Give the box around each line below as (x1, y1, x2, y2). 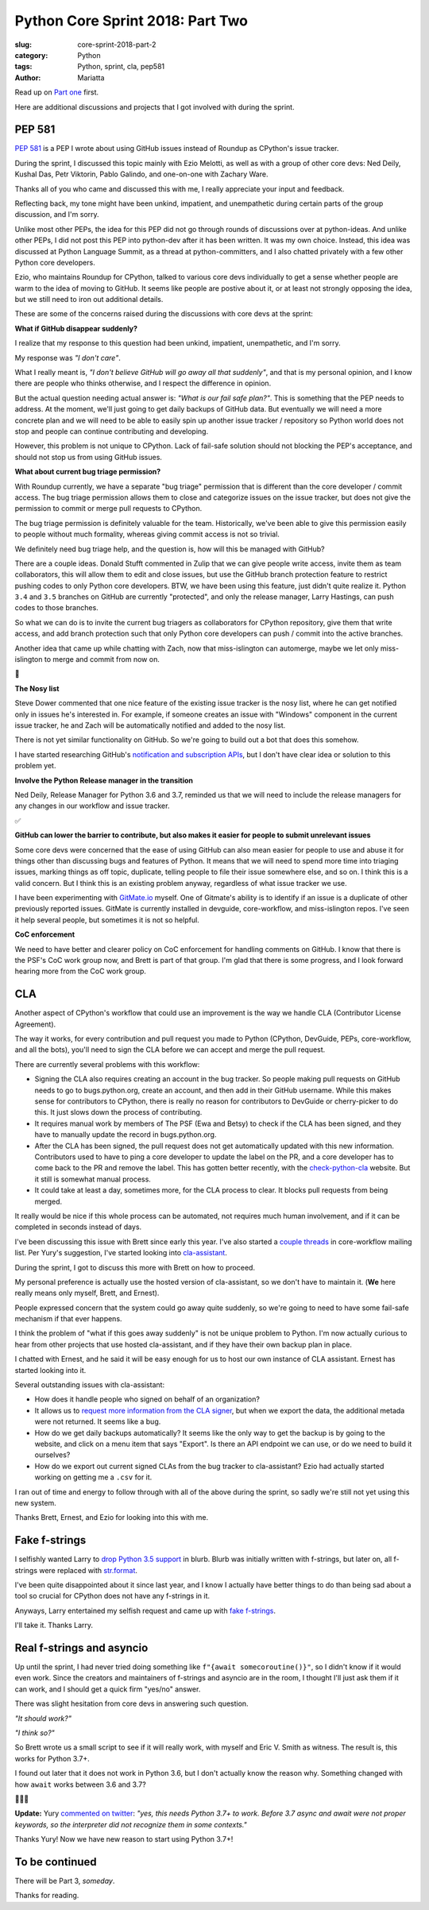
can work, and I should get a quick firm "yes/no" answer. (14, 1684, 201, 1694)
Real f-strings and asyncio (14, 1641, 149, 1654)
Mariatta (77, 72, 105, 83)
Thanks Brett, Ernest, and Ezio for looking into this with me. (14, 1513, 209, 1522)
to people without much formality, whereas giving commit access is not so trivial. (14, 529, 280, 539)
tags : (14, 62, 33, 72)
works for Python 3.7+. (14, 1753, 91, 1763)
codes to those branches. (14, 603, 99, 613)
